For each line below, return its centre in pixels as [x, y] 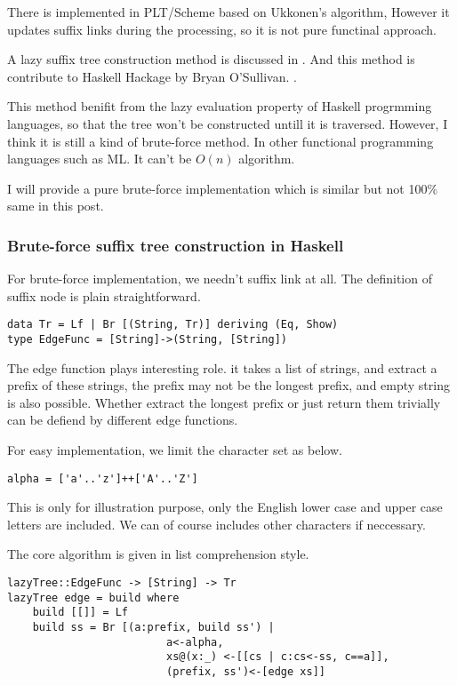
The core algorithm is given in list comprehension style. [158, 554]
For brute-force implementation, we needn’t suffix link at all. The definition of [220, 279]
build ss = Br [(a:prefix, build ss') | [153, 628]
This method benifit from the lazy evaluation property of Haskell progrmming [220, 106]
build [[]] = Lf [80, 613]
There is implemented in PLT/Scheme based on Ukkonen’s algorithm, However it [228, 12]
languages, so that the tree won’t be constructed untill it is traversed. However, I [228, 123]
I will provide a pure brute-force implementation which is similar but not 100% [223, 188]
